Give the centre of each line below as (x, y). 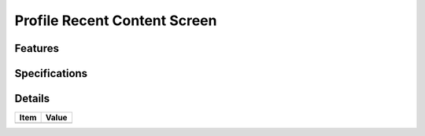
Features (37, 48)
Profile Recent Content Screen (116, 20)
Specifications (51, 74)
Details (32, 99)
